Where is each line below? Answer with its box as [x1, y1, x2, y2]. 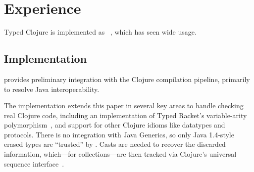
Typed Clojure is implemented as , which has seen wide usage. [4, 27, 197, 37]
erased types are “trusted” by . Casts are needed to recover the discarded [4, 139, 226, 149]
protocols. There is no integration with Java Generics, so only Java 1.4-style [4, 129, 234, 139]
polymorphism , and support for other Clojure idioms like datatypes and [4, 120, 225, 130]
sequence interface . [4, 158, 64, 169]
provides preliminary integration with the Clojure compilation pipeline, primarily [4, 74, 250, 84]
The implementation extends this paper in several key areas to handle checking [4, 100, 244, 111]
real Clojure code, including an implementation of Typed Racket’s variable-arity [4, 110, 247, 120]
